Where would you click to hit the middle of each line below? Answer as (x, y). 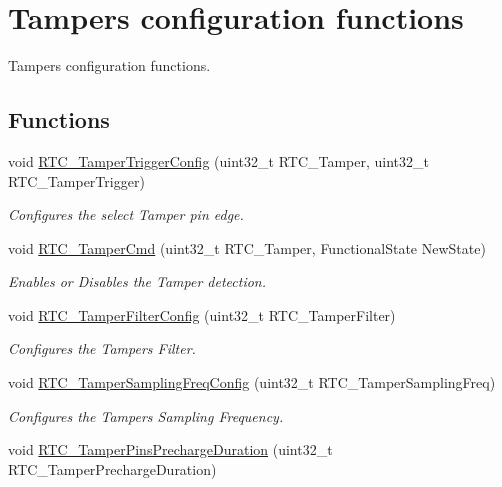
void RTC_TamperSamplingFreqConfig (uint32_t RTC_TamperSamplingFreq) (252, 382)
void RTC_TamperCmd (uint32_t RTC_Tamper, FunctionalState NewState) (247, 247)
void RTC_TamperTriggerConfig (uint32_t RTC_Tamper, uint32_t (218, 160)
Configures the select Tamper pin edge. (126, 214)
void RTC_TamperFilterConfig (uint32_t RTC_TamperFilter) (202, 314)
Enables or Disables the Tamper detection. (137, 281)
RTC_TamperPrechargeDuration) (112, 468)
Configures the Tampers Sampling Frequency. (146, 415)
